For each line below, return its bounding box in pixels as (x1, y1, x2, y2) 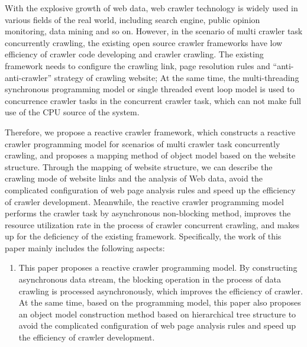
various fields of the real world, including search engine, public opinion (5, 13, 260, 25)
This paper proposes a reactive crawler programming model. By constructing (18, 261, 298, 274)
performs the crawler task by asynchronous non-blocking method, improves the (5, 207, 291, 219)
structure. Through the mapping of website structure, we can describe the (5, 160, 273, 173)
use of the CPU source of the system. (5, 106, 140, 118)
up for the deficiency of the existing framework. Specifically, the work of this (5, 230, 282, 242)
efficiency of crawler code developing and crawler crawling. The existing (5, 48, 264, 60)
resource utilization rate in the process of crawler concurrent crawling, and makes (5, 218, 300, 231)
